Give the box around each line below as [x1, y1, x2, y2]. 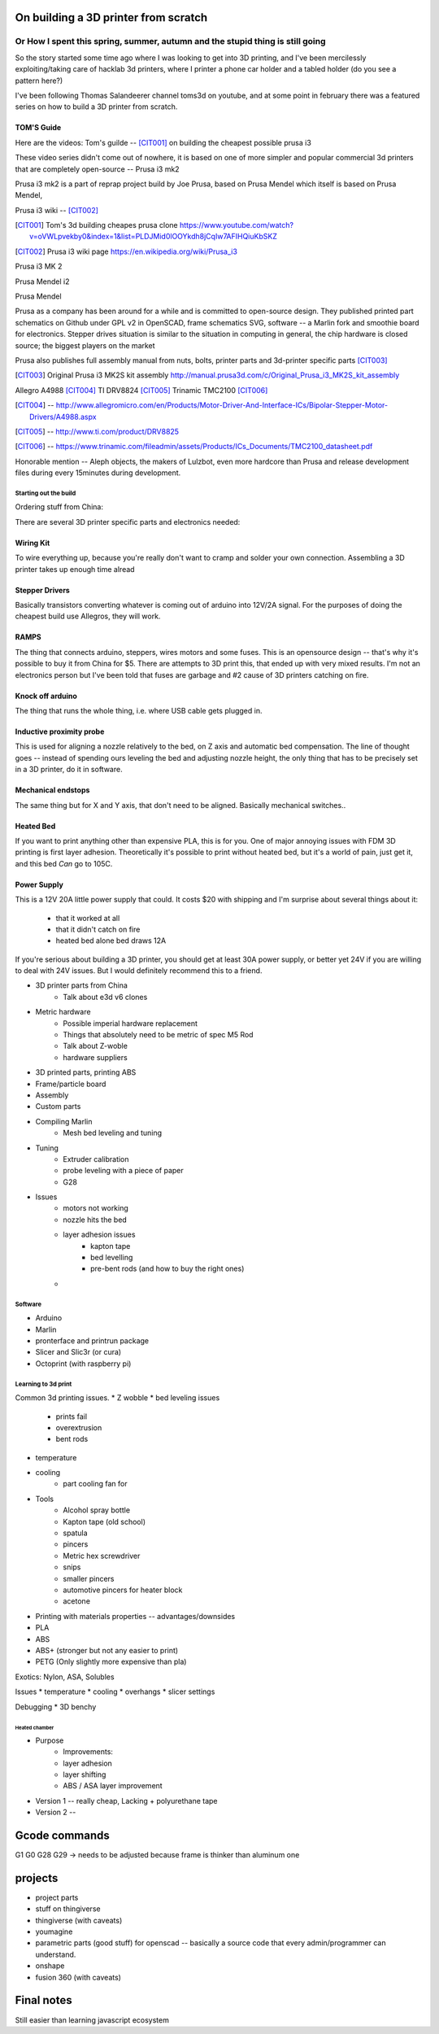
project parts [35, 1892, 79, 1902]
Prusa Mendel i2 [15, 277, 70, 286]
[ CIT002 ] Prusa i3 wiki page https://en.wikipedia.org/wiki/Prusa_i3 [15, 247, 237, 256]
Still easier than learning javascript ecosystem [15, 2014, 170, 2025]
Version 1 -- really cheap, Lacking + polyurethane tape [35, 1796, 218, 1805]
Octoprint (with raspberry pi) [35, 1359, 132, 1368]
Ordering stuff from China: [15, 502, 103, 512]
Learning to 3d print [15, 1380, 72, 1388]
